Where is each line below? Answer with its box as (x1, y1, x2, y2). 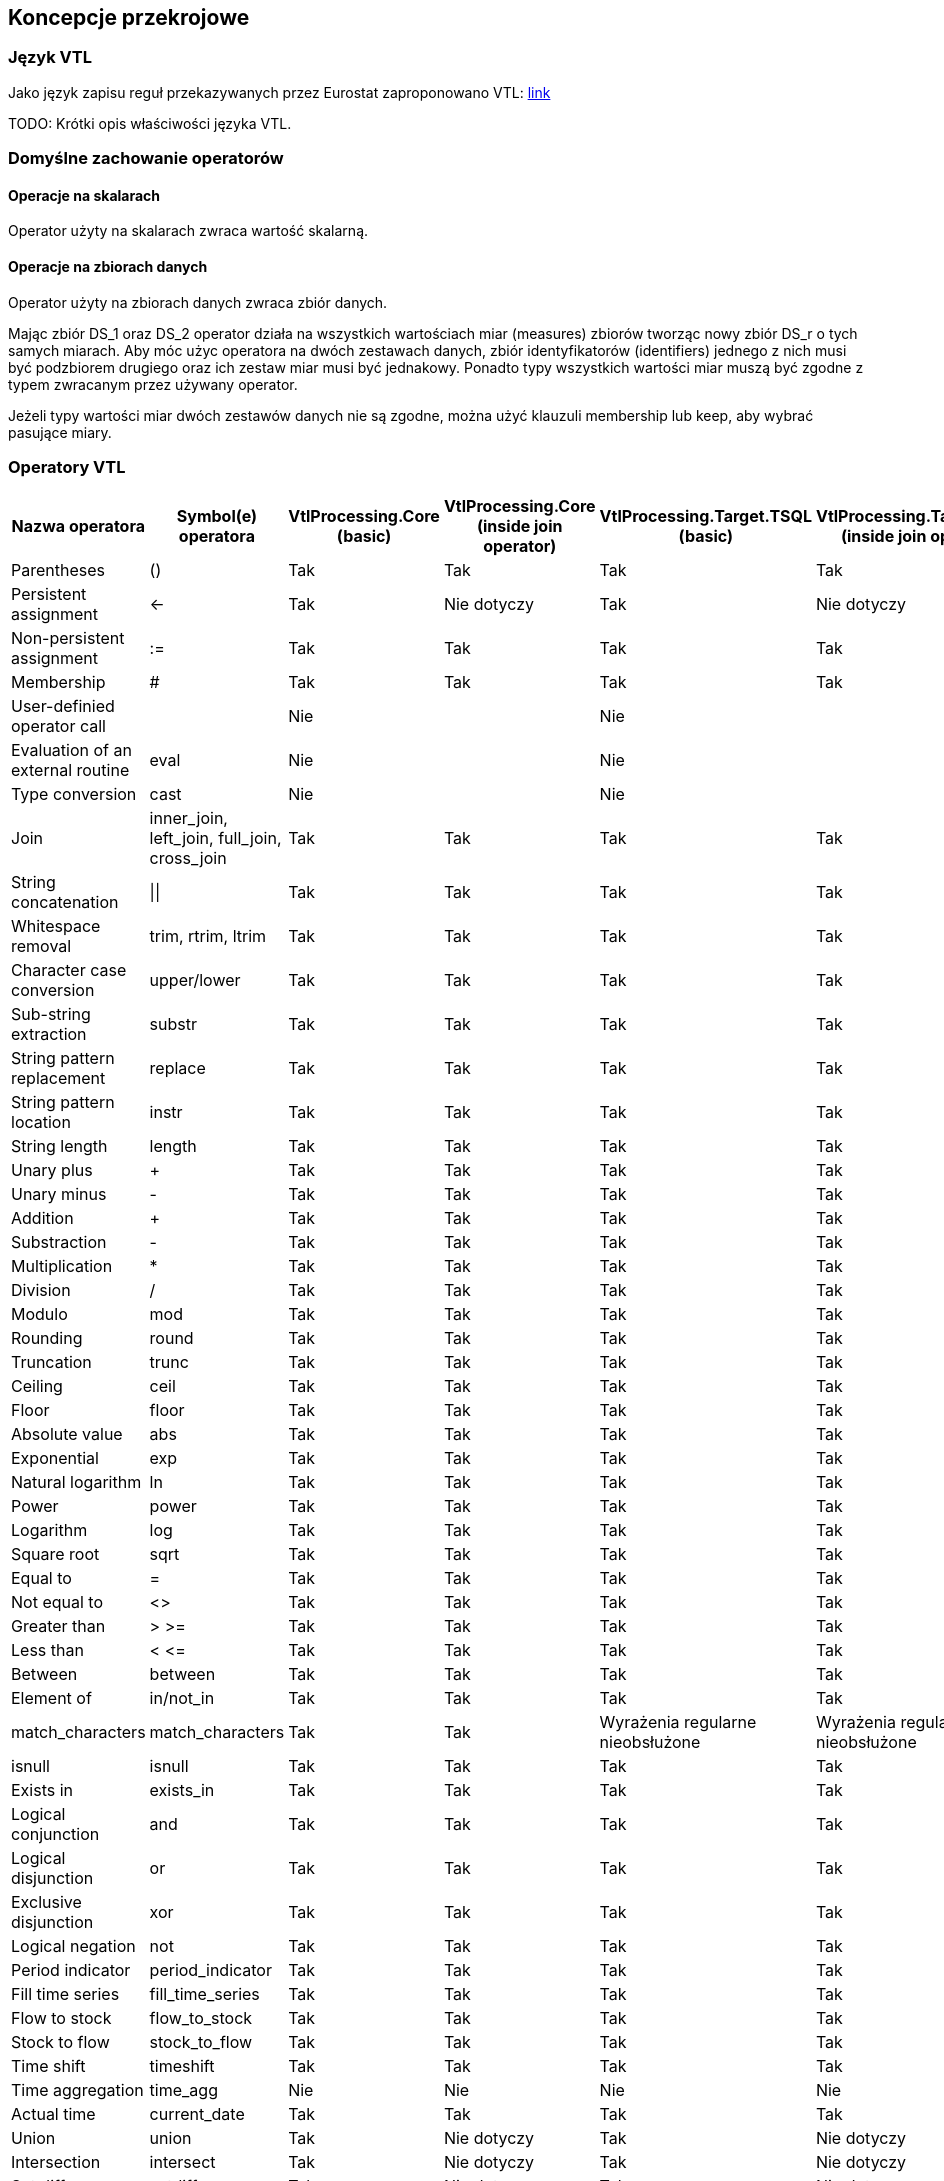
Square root (11, 1544, 100, 1565)
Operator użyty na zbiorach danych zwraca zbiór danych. (8, 293, 388, 311)
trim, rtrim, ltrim (149, 926, 267, 947)
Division (11, 1280, 71, 1301)
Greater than (11, 1616, 106, 1637)
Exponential (11, 1448, 99, 1469)
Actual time (11, 2104, 96, 2125)
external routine (11, 760, 130, 781)
